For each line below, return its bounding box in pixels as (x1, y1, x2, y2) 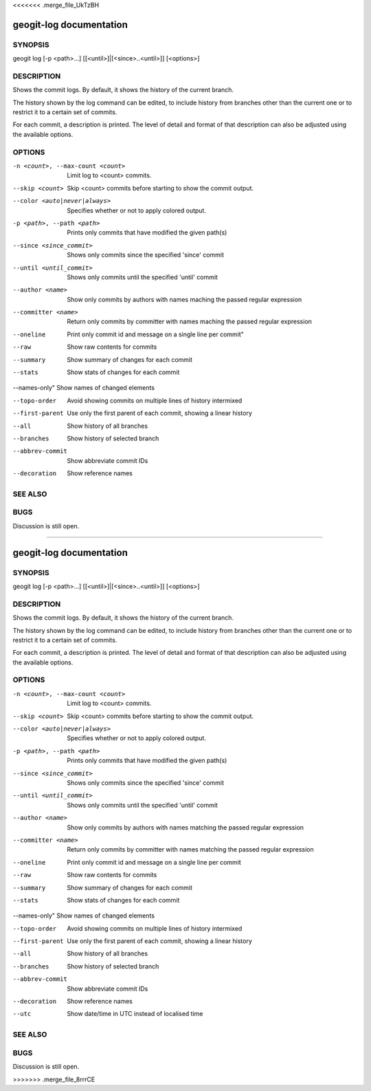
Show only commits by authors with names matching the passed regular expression (67, 823, 304, 832)
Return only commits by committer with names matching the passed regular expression (67, 845, 314, 854)
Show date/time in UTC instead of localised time (67, 1010, 203, 1018)
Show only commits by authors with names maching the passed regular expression (67, 295, 302, 303)
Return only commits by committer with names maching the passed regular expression (67, 317, 313, 326)
